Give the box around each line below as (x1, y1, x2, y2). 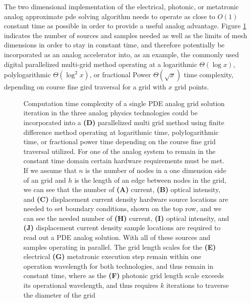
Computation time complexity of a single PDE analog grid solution (23, 98, 225, 108)
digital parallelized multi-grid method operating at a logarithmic (4, 59, 197, 69)
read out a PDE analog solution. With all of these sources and (23, 232, 210, 242)
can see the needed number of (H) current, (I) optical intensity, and (23, 213, 229, 223)
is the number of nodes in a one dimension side (85, 165, 227, 175)
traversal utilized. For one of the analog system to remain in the (23, 146, 216, 156)
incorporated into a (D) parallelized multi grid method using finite (23, 117, 225, 127)
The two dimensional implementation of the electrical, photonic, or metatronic (4, 1, 239, 11)
